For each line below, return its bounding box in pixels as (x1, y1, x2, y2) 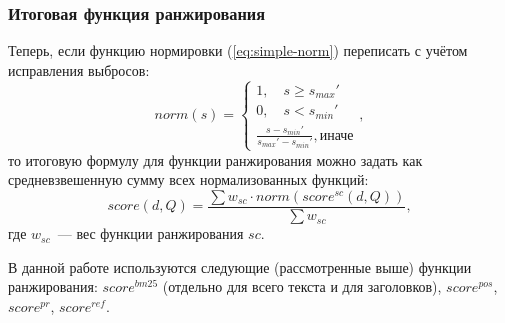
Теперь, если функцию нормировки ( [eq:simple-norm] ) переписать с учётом (8, 40, 468, 61)
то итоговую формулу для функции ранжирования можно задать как (8, 149, 423, 170)
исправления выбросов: (8, 59, 150, 80)
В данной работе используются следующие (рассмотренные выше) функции (8, 256, 472, 277)
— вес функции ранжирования (57, 223, 244, 244)
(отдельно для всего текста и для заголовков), (162, 276, 442, 297)
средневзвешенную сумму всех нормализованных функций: (8, 169, 369, 190)
